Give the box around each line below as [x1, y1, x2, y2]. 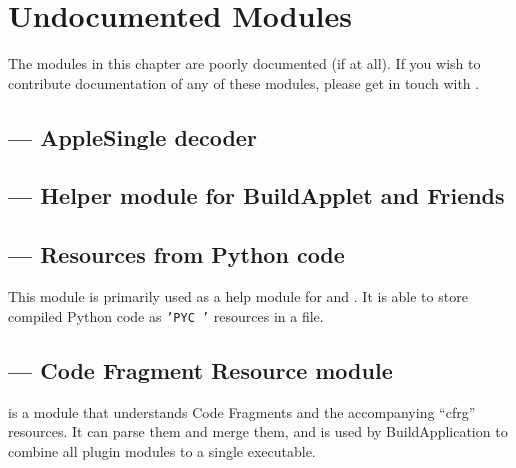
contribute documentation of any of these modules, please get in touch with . [8, 72, 480, 93]
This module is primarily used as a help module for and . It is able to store [8, 286, 468, 307]
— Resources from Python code [8, 239, 345, 270]
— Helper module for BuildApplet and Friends [8, 180, 505, 211]
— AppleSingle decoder [8, 121, 257, 152]
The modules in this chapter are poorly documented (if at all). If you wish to [8, 53, 481, 74]
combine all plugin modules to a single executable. [8, 440, 316, 461]
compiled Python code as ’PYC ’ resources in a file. [8, 305, 324, 326]
